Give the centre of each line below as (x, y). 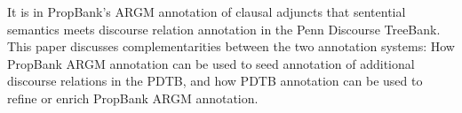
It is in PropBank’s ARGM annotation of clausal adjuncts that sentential (207, 11)
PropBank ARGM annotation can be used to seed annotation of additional (211, 63)
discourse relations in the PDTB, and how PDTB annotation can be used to (215, 81)
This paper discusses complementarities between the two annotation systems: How (231, 46)
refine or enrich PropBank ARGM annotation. (133, 98)
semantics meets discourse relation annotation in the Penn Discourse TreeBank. (224, 29)
